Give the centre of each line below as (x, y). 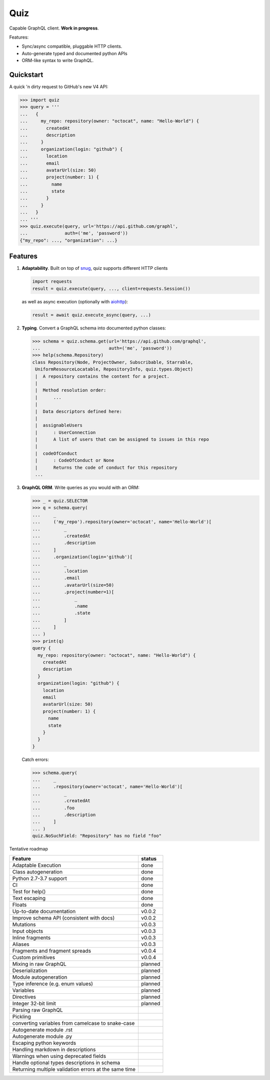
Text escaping (29, 898)
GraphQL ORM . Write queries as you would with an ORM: (81, 488)
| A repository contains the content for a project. (102, 376)
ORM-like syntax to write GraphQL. (58, 61)
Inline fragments (31, 938)
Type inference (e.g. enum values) (53, 984)
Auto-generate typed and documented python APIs (74, 53)
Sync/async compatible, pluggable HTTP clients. (72, 46)
